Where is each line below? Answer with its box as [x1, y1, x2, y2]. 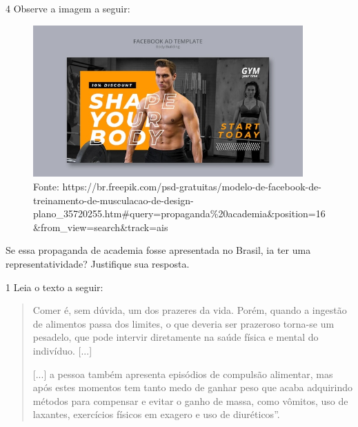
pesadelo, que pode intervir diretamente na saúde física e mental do [32, 330, 319, 344]
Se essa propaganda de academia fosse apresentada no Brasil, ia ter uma [6, 243, 311, 257]
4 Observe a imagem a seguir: [6, 1, 130, 15]
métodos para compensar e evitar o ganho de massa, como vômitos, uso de [32, 393, 348, 408]
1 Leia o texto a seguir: [6, 279, 103, 294]
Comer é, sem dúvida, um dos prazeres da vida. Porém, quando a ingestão [32, 303, 347, 317]
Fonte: [33, 179, 59, 194]
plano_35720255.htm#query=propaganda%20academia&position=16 [33, 206, 326, 221]
